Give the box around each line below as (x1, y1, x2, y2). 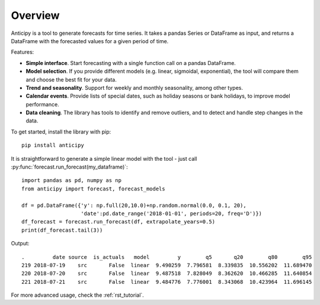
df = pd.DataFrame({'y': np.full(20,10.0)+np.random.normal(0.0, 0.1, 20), (21, 202, 247, 209)
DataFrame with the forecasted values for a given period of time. (11, 37, 169, 44)
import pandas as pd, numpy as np (21, 177, 121, 184)
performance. (25, 100, 59, 108)
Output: (11, 240, 30, 247)
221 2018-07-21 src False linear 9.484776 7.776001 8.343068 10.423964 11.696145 (21, 278, 312, 285)
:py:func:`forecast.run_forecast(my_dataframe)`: (11, 163, 128, 171)
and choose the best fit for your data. (25, 76, 117, 83)
